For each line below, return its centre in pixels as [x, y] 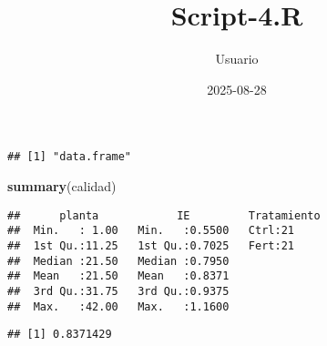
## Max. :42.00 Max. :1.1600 [118, 306]
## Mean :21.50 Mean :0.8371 [118, 276]
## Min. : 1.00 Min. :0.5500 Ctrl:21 [151, 231]
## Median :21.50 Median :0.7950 [118, 261]
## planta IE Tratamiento [164, 215]
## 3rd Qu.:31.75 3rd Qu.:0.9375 [118, 291]
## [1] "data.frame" [70, 157]
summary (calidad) [62, 185]
